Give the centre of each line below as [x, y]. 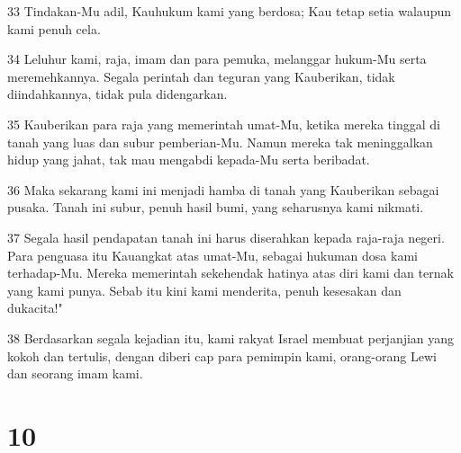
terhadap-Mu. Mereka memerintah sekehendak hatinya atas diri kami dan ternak [230, 273]
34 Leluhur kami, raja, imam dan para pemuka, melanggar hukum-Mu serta [217, 59]
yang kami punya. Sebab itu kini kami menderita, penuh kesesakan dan [204, 290]
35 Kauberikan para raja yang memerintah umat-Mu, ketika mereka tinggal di [224, 124]
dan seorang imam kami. [75, 373]
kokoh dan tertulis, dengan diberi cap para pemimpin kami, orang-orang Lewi [222, 355]
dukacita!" [35, 308]
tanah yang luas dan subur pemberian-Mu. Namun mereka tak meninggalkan [220, 142]
